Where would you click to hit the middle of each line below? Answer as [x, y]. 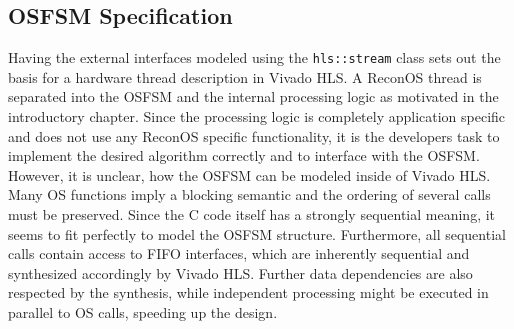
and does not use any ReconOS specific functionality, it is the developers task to [254, 135]
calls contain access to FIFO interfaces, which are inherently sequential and [239, 253]
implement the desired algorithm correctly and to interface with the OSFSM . [244, 155]
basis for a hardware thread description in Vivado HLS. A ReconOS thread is [245, 76]
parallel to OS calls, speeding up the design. [143, 311]
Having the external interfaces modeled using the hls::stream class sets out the [254, 57]
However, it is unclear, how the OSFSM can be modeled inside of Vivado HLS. [249, 174]
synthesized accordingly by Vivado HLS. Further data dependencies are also [240, 272]
